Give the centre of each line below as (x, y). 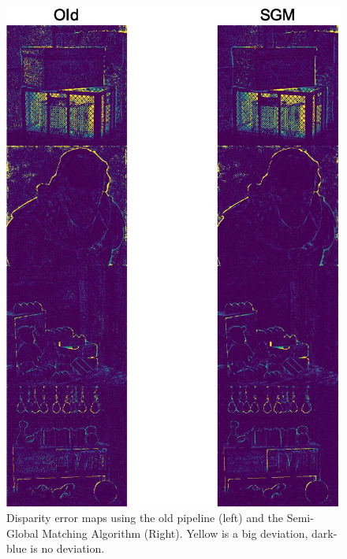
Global (22, 533)
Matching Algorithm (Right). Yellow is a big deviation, (175, 533)
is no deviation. (67, 548)
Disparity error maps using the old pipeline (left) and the (145, 518)
